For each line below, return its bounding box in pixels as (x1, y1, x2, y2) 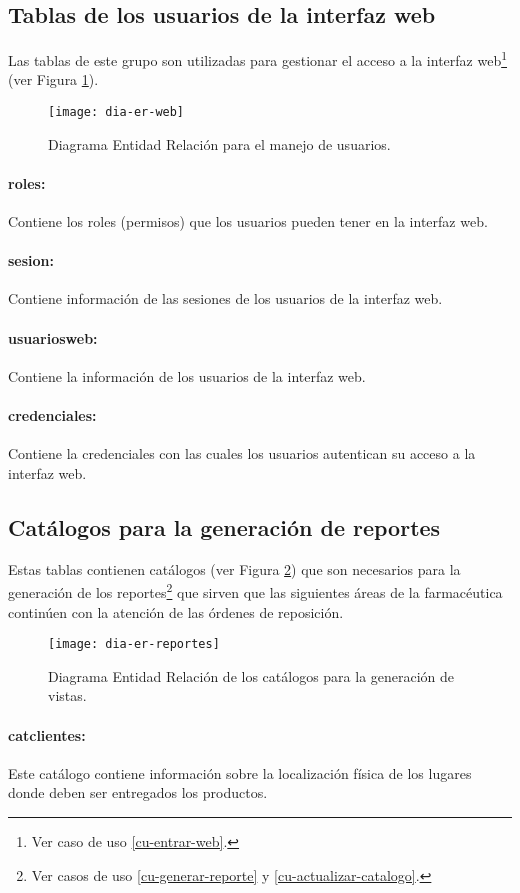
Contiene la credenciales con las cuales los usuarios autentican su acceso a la (8, 443, 476, 464)
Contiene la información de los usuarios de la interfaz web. (8, 365, 366, 386)
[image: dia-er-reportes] (48, 637, 220, 652)
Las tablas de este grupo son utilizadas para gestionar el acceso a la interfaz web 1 (8, 47, 508, 70)
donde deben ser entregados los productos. (8, 782, 268, 803)
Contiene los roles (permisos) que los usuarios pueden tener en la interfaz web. (8, 211, 488, 232)
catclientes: (8, 724, 86, 745)
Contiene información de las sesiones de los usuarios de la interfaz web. (8, 288, 443, 309)
